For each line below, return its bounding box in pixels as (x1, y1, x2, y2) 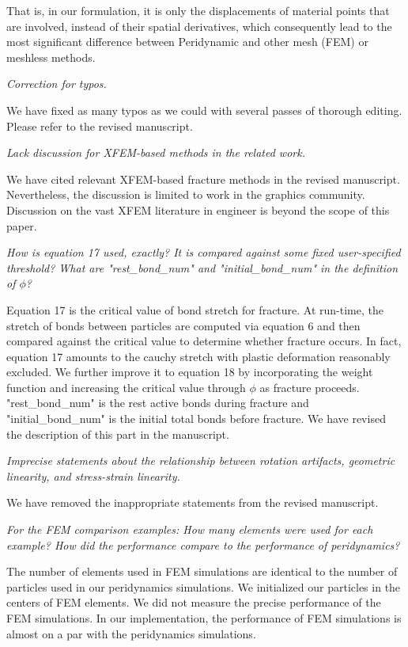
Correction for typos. (6, 75, 107, 92)
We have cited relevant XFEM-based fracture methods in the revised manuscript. (6, 170, 400, 187)
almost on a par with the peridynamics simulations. (6, 625, 256, 641)
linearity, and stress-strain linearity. (6, 467, 180, 484)
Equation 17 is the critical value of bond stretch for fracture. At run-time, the (6, 301, 383, 318)
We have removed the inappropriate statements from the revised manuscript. (6, 494, 379, 511)
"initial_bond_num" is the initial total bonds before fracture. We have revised (6, 410, 386, 427)
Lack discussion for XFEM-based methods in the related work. (6, 144, 305, 161)
